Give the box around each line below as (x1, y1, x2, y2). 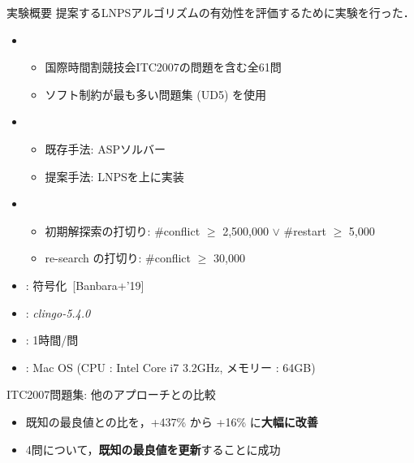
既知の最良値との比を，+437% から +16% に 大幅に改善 (25, 413, 318, 430)
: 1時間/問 (25, 331, 79, 348)
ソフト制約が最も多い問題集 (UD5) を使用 (45, 85, 267, 102)
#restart (283, 222, 326, 239)
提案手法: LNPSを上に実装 (45, 167, 184, 184)
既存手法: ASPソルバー (45, 140, 166, 157)
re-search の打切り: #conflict (45, 249, 192, 266)
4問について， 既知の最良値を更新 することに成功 (25, 440, 281, 457)
